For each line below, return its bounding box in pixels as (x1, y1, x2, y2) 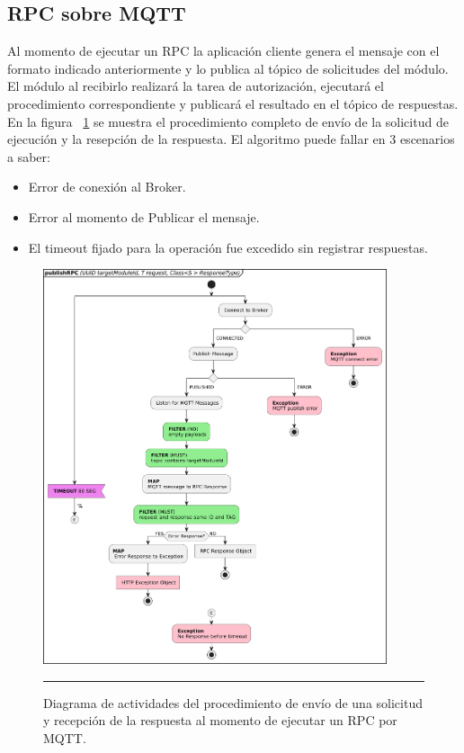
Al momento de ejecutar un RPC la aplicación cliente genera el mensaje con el (7, 41, 440, 60)
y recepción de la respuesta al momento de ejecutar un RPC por (43, 711, 397, 730)
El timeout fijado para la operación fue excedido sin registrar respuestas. (28, 238, 428, 256)
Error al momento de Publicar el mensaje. (28, 207, 260, 226)
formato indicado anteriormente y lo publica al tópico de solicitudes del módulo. (7, 58, 449, 77)
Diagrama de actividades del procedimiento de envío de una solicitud (43, 693, 423, 712)
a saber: (7, 147, 50, 166)
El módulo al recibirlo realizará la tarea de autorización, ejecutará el (7, 76, 384, 95)
